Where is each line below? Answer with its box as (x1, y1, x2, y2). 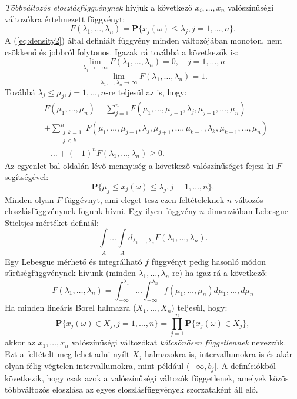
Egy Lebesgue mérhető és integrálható (5, 255, 142, 267)
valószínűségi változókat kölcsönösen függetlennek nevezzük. (71, 336, 286, 348)
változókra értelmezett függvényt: (5, 12, 125, 25)
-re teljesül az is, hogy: (105, 85, 187, 98)
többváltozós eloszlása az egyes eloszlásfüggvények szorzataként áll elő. (5, 383, 258, 395)
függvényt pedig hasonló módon (151, 255, 266, 267)
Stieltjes (5, 216, 34, 228)
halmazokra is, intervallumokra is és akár (144, 347, 293, 360)
